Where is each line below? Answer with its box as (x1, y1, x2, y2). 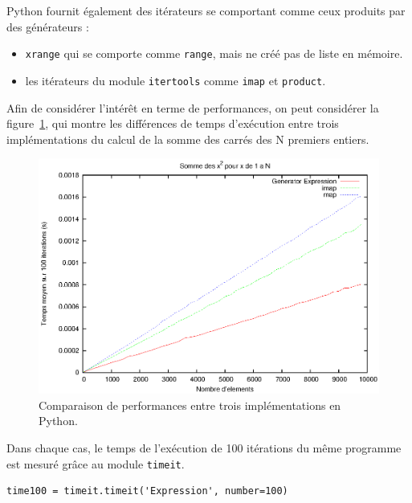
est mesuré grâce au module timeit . (6, 455, 185, 472)
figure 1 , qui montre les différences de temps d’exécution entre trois (6, 115, 339, 132)
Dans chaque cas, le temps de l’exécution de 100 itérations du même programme (6, 440, 402, 456)
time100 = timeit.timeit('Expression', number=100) (6, 485, 288, 497)
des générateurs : (6, 18, 89, 35)
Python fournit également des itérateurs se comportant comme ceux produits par (6, 2, 406, 18)
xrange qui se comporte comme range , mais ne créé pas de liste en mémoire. (25, 45, 403, 62)
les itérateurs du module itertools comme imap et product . (25, 72, 326, 88)
